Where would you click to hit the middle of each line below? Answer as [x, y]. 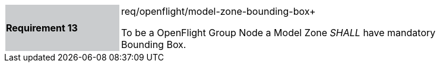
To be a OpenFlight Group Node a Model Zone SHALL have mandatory [278, 33]
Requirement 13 [42, 28]
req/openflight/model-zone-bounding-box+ [219, 11]
